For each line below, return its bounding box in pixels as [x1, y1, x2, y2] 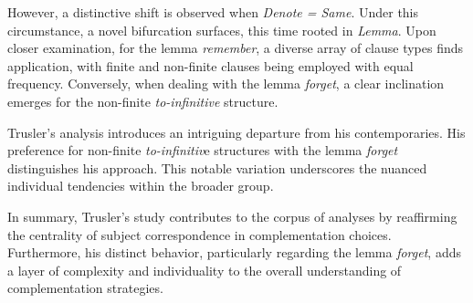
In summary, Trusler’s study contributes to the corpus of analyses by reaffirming [7, 206, 457, 225]
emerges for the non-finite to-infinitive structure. [7, 91, 279, 110]
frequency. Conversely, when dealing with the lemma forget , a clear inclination [7, 74, 445, 93]
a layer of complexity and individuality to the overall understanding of [7, 260, 402, 279]
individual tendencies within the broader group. [7, 176, 274, 195]
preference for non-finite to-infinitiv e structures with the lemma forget [7, 141, 398, 160]
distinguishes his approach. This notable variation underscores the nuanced [7, 158, 427, 177]
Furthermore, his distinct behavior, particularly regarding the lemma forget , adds [7, 243, 461, 262]
